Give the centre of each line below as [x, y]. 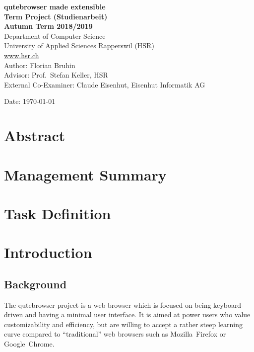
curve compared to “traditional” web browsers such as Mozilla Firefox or [115, 334]
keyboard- [228, 305]
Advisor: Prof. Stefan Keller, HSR [56, 75]
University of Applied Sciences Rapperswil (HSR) [79, 45]
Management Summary [85, 174]
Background [35, 284]
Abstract [35, 135]
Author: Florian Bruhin [40, 65]
